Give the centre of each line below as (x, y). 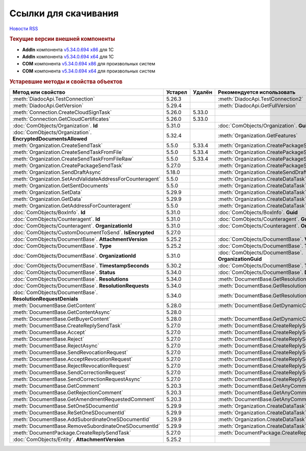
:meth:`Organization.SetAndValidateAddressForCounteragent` (86, 179)
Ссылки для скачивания (64, 13)
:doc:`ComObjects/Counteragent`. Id (56, 219)
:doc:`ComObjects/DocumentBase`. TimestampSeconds (81, 265)
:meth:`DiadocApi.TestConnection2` (261, 98)
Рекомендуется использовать (257, 92)
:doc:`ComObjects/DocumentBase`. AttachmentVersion (80, 239)
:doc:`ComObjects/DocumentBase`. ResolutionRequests (81, 286)
